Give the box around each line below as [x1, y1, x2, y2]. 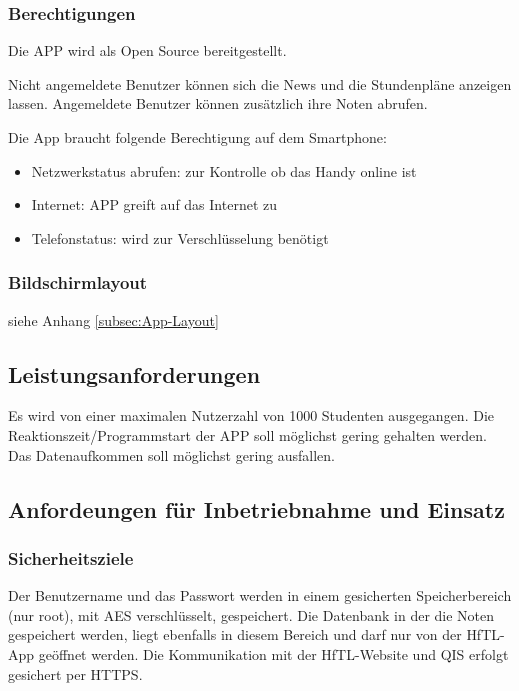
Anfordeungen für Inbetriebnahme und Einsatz [8, 493, 505, 524]
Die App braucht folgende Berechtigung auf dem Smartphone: [8, 127, 387, 147]
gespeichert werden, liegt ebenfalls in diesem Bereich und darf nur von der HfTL [8, 624, 501, 645]
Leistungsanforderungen [8, 358, 261, 389]
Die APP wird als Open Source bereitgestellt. [8, 40, 287, 61]
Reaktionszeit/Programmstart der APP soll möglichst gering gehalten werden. [8, 424, 487, 445]
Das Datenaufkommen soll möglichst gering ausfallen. [8, 444, 336, 465]
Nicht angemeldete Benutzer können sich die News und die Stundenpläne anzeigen [8, 73, 512, 94]
